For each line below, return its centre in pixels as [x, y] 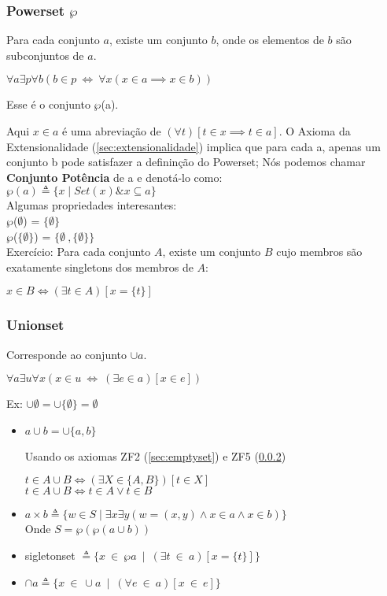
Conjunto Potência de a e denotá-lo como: [114, 177]
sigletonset [50, 555]
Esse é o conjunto [48, 104]
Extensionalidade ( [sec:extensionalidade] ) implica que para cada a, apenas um [193, 146]
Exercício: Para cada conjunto [79, 252]
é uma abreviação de [112, 131]
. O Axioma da [315, 131]
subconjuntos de [45, 55]
